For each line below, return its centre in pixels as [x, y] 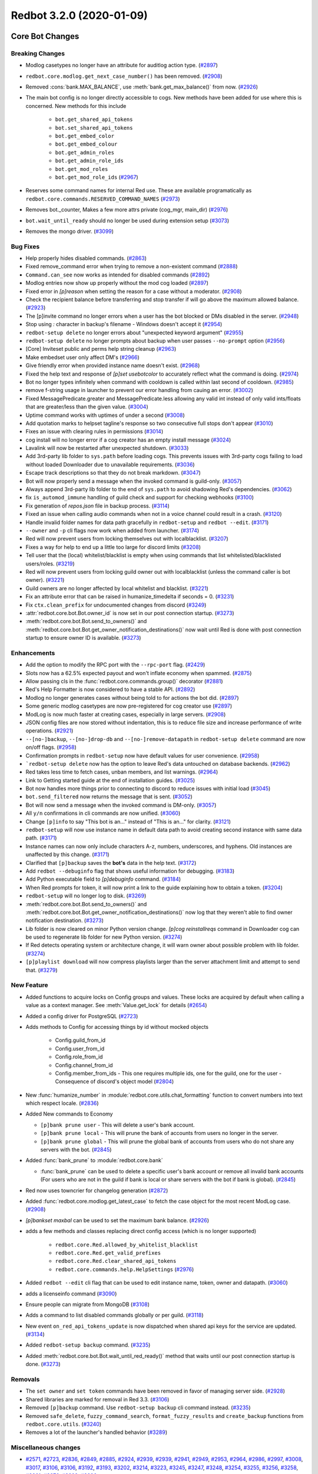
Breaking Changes [38, 53]
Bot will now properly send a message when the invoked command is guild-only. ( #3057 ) [134, 481]
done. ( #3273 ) [43, 1364]
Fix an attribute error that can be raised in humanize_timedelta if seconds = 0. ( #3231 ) [130, 597]
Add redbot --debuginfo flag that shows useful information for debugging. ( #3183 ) [130, 871]
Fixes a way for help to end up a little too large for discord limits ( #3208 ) [113, 547]
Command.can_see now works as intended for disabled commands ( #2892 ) [118, 275]
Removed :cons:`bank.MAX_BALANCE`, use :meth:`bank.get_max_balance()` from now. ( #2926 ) [142, 87]
